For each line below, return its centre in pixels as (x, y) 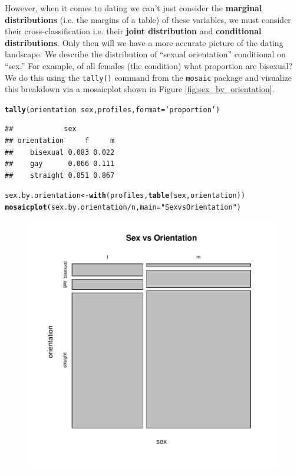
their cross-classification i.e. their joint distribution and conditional (133, 31)
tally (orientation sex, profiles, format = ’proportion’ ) (113, 110)
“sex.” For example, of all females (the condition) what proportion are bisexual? (149, 65)
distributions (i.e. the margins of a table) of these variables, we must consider (148, 19)
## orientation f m (60, 141)
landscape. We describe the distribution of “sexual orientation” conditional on (145, 54)
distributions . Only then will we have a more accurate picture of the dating (144, 42)
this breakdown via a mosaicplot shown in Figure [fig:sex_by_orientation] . (140, 89)
